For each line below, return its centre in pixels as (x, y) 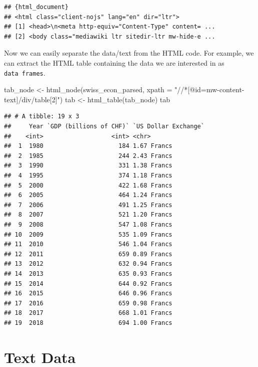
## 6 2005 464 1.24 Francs (88, 195)
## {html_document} (36, 7)
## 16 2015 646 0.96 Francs (88, 294)
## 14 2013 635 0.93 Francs (88, 273)
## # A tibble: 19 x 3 (42, 117)
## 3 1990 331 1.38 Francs (88, 166)
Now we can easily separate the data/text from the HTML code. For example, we (129, 53)
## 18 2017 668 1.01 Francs (88, 313)
